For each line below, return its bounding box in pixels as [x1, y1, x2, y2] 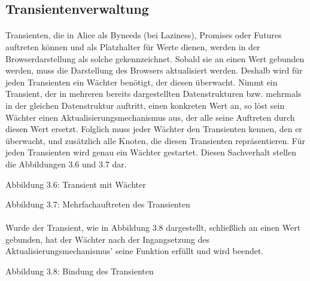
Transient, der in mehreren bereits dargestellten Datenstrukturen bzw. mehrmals [5, 87, 302, 100]
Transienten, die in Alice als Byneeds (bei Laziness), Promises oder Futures [5, 29, 282, 41]
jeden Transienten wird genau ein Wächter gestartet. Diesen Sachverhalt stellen [5, 146, 297, 158]
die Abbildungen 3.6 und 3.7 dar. [5, 157, 127, 170]
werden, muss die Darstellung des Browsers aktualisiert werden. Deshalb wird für [5, 64, 303, 77]
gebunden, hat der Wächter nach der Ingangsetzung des [5, 233, 209, 245]
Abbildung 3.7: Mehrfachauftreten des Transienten [5, 198, 190, 210]
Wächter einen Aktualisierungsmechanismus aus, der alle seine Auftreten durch [5, 111, 295, 123]
